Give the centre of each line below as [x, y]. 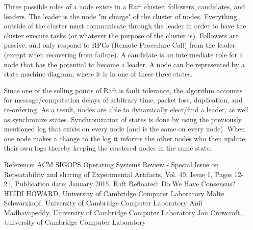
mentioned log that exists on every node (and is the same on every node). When [125, 129]
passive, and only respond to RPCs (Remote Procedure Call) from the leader [120, 45]
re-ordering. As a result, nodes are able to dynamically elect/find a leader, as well [126, 109]
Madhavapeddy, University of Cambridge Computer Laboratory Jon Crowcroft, [123, 212]
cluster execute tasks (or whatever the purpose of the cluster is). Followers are [121, 35]
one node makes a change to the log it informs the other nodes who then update [125, 138]
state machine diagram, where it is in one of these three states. [98, 74]
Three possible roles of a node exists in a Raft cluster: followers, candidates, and [125, 6]
